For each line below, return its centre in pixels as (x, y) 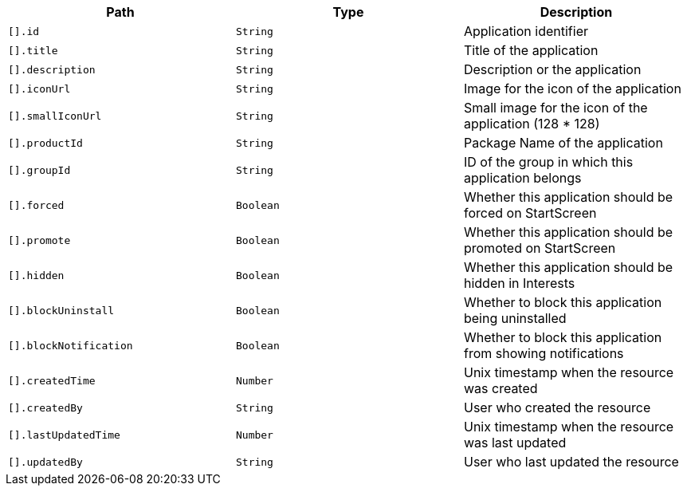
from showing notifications (544, 353)
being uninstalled (515, 318)
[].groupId (39, 170)
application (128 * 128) (532, 124)
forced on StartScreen (530, 213)
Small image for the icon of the (555, 108)
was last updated (515, 443)
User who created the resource (557, 407)
